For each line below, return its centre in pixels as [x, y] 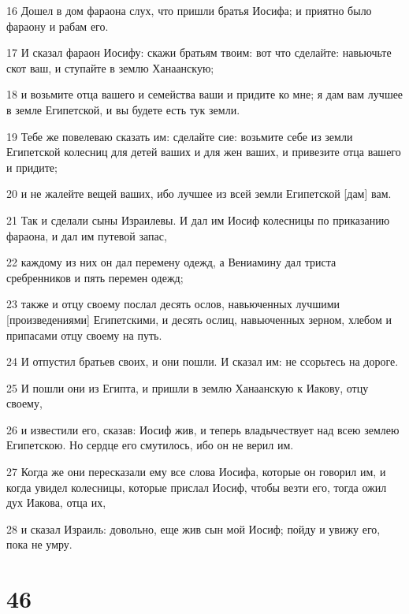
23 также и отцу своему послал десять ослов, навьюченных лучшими [173, 304]
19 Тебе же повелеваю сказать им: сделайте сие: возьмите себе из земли [180, 136]
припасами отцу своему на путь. [84, 335]
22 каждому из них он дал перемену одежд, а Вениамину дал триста [171, 262]
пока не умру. [39, 544]
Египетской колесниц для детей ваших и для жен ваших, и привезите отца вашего [204, 152]
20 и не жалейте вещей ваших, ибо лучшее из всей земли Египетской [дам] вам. [199, 194]
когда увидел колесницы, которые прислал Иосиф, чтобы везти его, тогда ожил [197, 487]
